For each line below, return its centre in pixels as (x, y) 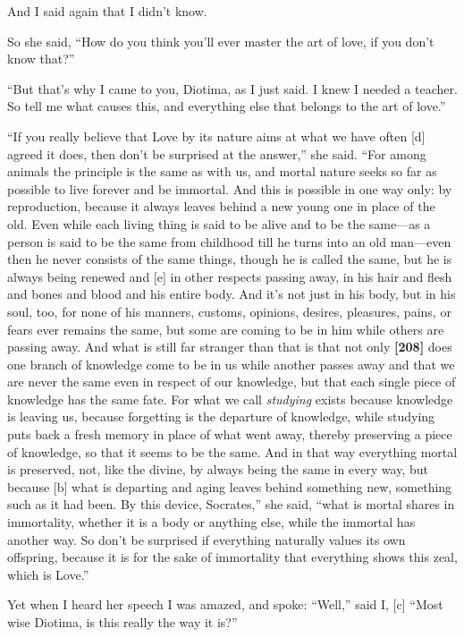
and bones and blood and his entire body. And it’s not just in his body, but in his (232, 294)
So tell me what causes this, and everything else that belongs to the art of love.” (227, 106)
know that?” (41, 59)
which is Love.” (48, 574)
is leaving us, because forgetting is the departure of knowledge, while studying (221, 416)
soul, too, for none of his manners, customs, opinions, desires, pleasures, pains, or (229, 311)
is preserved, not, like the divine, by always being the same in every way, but (218, 469)
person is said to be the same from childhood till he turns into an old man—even (229, 241)
